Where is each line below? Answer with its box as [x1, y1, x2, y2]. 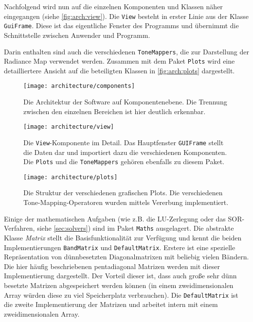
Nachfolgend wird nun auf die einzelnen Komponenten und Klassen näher [4, 1, 223, 11]
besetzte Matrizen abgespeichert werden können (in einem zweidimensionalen [4, 280, 234, 290]
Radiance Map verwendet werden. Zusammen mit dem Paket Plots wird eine [4, 56, 235, 66]
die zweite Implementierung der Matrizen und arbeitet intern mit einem [4, 299, 218, 309]
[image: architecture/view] [23, 123, 114, 131]
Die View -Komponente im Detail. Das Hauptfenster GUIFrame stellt [23, 137, 224, 147]
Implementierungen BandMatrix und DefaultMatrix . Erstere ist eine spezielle [4, 242, 235, 252]
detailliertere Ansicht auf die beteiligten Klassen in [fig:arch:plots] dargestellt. [4, 65, 235, 75]
